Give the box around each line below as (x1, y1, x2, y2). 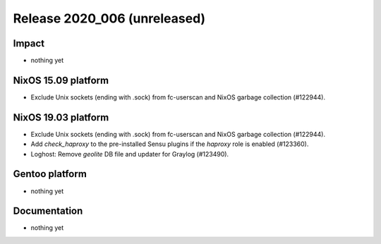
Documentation (13, 205, 83, 217)
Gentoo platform (13, 168, 87, 180)
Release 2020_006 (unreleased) (13, 11, 206, 26)
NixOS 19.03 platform (13, 111, 109, 123)
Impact (13, 37, 45, 49)
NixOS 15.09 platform (13, 74, 109, 86)
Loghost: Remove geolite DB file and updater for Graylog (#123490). (30, 150, 229, 158)
